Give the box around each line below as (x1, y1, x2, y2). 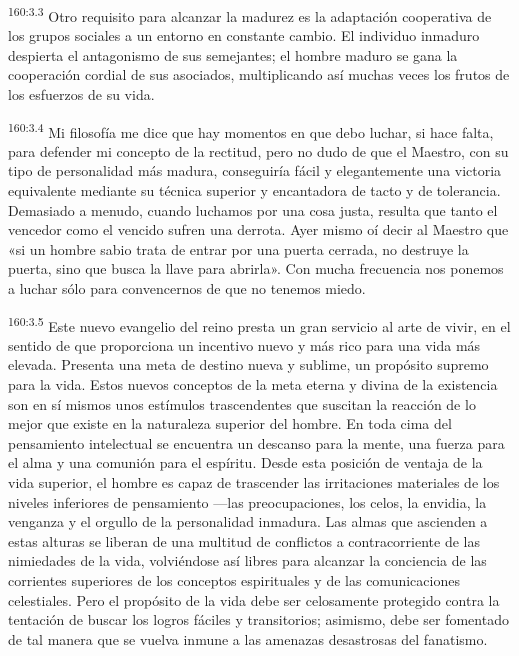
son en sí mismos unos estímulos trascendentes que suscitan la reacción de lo (8, 393, 476, 414)
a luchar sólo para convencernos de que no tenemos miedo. (8, 278, 366, 299)
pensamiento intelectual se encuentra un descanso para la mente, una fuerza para (8, 432, 505, 453)
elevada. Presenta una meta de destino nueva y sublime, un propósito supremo (8, 354, 489, 375)
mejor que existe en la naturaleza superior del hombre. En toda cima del (8, 413, 452, 434)
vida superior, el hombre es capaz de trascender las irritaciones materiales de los (8, 472, 500, 493)
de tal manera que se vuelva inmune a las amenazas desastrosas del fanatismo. (8, 628, 488, 649)
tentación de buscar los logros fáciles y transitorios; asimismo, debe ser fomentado (8, 609, 509, 630)
